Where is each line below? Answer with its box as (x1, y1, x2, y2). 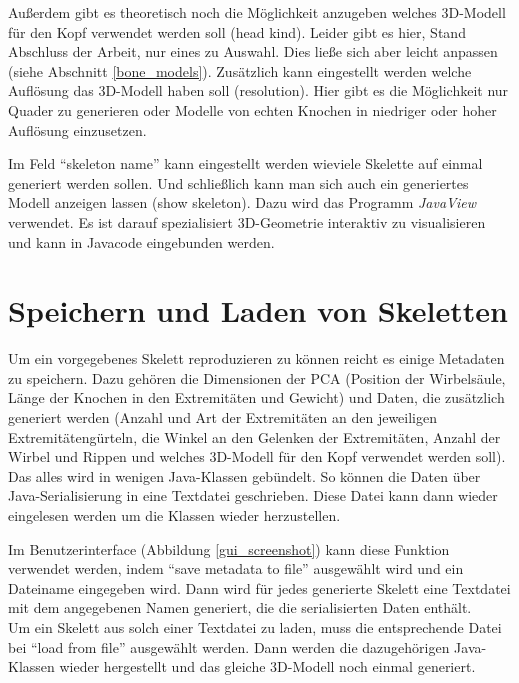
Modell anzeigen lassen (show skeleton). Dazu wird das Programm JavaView (8, 192, 476, 213)
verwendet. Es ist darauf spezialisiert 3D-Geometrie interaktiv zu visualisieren (8, 211, 486, 232)
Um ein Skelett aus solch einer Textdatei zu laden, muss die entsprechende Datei (8, 616, 502, 637)
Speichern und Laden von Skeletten (8, 290, 508, 331)
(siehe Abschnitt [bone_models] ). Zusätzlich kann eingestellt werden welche (8, 60, 472, 81)
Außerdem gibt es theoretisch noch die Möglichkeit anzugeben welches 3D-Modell (8, 2, 506, 22)
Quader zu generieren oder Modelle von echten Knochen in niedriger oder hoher (8, 99, 497, 120)
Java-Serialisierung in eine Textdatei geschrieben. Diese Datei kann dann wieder (8, 485, 498, 506)
